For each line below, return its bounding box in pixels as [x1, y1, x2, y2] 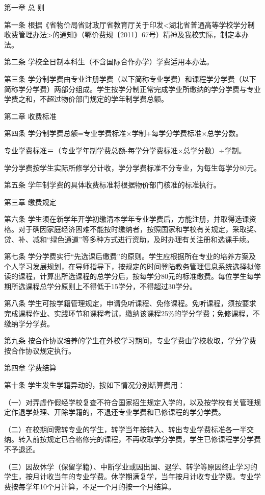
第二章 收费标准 [4, 110, 57, 121]
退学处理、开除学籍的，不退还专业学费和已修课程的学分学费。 [18, 407, 225, 417]
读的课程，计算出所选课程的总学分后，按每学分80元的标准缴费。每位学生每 [4, 271, 254, 281]
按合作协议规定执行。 [4, 345, 75, 356]
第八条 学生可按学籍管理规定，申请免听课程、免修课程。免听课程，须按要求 [4, 298, 256, 309]
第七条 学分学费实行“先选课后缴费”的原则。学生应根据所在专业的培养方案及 [4, 251, 256, 262]
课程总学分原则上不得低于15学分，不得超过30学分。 [25, 280, 197, 291]
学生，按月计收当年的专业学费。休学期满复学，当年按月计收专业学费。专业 [4, 471, 254, 482]
